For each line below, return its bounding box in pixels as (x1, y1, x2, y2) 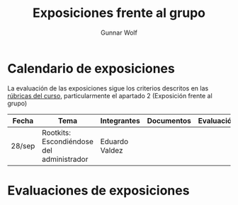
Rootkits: (42, 127, 72, 137)
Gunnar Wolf (100, 28, 138, 37)
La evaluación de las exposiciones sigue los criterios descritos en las (7, 83, 209, 93)
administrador (42, 154, 89, 164)
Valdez (100, 145, 123, 155)
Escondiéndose (42, 136, 93, 146)
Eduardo (100, 136, 129, 146)
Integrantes (100, 115, 140, 125)
